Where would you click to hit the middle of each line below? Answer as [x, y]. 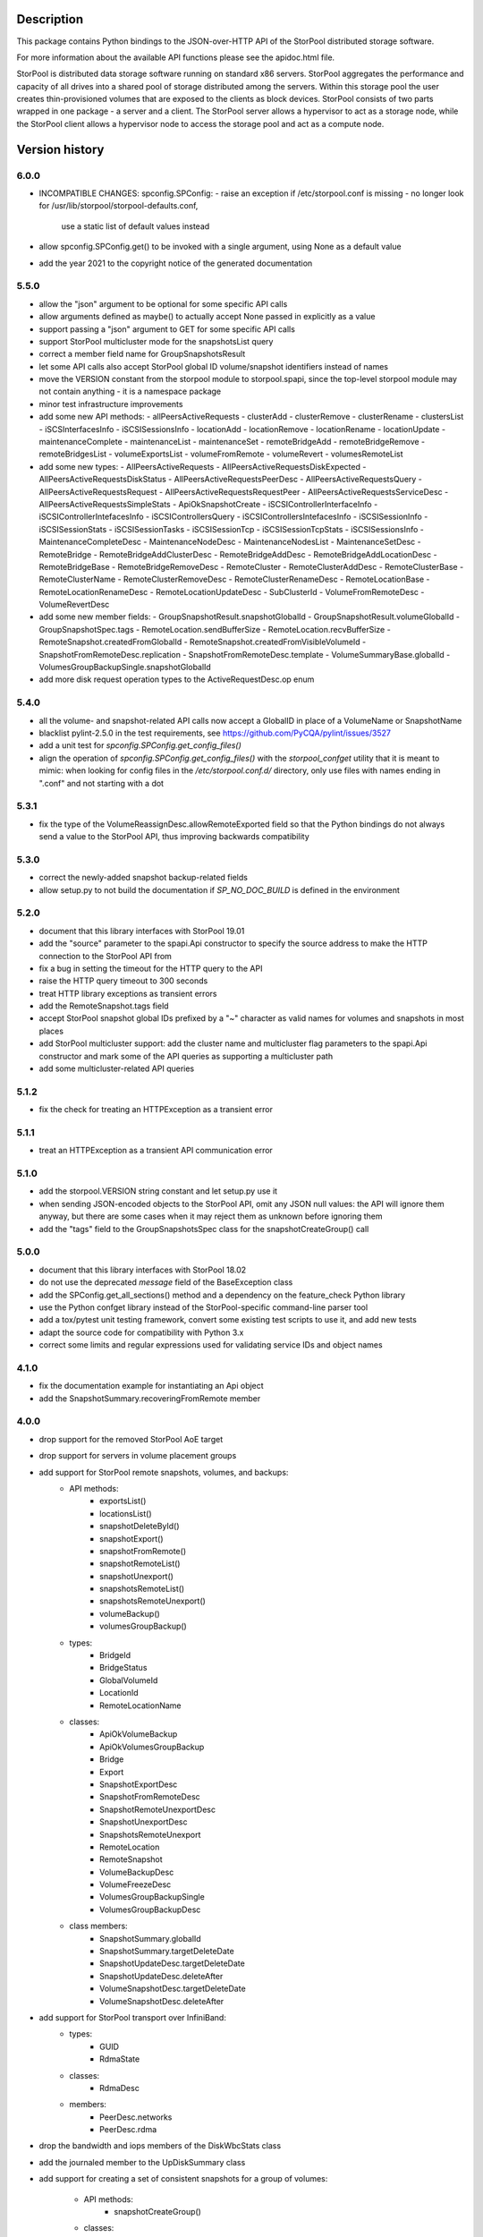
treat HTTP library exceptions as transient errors [128, 993]
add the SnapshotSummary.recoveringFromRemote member [150, 1398]
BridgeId [115, 1655]
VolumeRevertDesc [74, 605]
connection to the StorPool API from [105, 956]
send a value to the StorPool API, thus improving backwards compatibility [174, 837]
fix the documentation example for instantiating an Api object [151, 1386]
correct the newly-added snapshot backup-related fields [143, 878]
